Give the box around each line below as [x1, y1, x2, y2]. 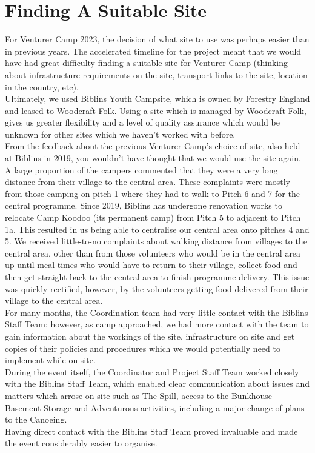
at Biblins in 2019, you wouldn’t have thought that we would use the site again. [5, 152, 301, 164]
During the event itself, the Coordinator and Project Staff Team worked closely [5, 365, 299, 378]
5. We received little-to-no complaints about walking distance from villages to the [5, 235, 307, 247]
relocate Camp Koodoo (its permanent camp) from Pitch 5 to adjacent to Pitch [5, 211, 301, 224]
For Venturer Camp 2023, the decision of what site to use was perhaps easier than [5, 33, 310, 45]
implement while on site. [5, 354, 96, 366]
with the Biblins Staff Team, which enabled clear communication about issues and [5, 377, 310, 390]
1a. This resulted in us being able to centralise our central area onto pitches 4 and [5, 223, 310, 235]
